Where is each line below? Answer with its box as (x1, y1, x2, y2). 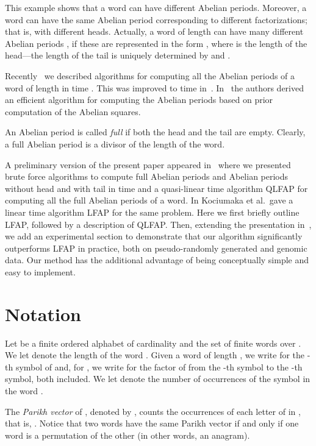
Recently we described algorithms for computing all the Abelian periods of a (5, 69, 295, 82)
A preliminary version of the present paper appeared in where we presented (5, 158, 291, 171)
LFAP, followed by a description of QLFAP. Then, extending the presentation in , (5, 218, 312, 230)
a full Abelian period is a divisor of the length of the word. (5, 137, 225, 150)
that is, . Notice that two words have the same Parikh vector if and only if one (5, 417, 299, 430)
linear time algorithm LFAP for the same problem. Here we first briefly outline (5, 205, 300, 218)
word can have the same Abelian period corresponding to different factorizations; (5, 13, 307, 26)
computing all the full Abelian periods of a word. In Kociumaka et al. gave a (5, 194, 293, 207)
